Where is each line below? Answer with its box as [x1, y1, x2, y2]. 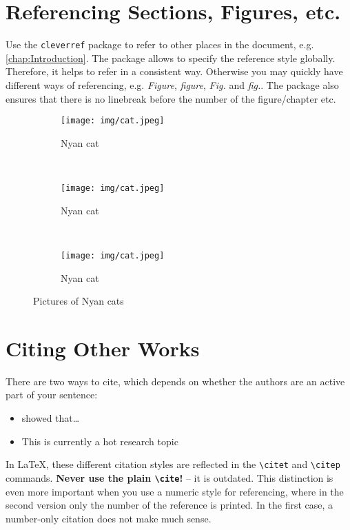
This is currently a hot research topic [21, 434, 178, 448]
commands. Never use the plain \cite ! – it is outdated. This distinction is [6, 470, 333, 485]
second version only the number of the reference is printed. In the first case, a [6, 498, 333, 512]
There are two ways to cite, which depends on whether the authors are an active [6, 374, 345, 388]
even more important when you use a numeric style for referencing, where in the [6, 484, 344, 498]
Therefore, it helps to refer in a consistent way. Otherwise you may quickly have [6, 64, 343, 79]
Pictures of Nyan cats [33, 294, 124, 308]
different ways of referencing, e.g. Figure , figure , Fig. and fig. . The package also [6, 77, 339, 92]
